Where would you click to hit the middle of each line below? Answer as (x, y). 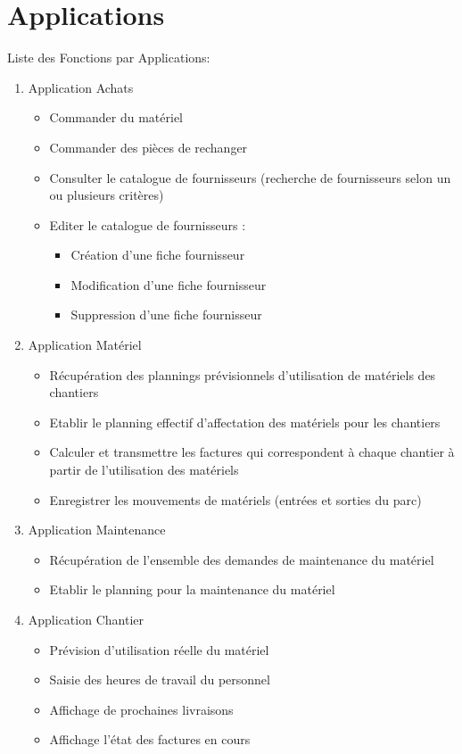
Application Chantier (86, 619)
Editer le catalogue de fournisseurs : (148, 224)
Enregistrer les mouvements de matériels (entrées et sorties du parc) (235, 499)
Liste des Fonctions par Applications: (109, 58)
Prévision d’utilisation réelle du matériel (159, 649)
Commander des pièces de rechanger (148, 147)
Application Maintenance (97, 530)
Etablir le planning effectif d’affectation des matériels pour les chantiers (245, 422)
